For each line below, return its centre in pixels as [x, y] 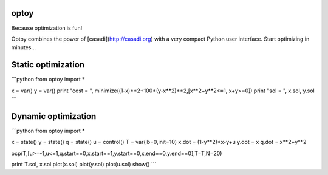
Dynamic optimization [54, 116]
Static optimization [48, 65]
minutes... [24, 47]
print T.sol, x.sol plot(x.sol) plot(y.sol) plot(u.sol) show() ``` [84, 165]
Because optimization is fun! [47, 28]
